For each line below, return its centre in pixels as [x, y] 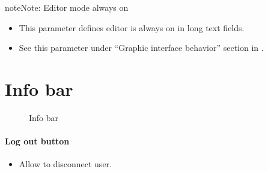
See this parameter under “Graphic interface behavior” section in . [141, 48]
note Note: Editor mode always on [67, 7]
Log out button [37, 141]
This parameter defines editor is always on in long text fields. [132, 27]
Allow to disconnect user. [65, 164]
